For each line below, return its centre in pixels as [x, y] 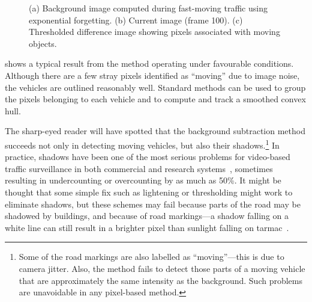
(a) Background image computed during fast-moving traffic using [148, 8]
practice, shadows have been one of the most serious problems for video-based [148, 157]
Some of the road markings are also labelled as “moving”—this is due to [151, 257]
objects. [43, 43]
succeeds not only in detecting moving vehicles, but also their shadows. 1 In [142, 144]
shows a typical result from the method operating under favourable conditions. [149, 63]
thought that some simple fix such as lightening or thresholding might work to [149, 192]
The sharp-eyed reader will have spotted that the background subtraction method [155, 131]
